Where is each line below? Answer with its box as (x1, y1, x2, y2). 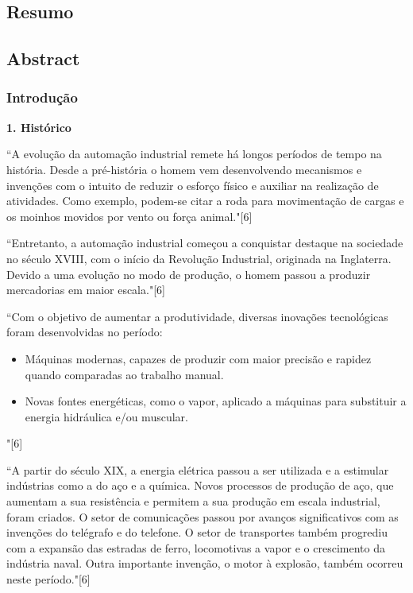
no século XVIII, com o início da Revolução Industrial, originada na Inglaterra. (6, 250, 392, 266)
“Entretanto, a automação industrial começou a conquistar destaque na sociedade (6, 234, 403, 251)
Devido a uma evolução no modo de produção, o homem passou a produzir (6, 265, 371, 282)
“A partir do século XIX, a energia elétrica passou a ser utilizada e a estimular (6, 461, 389, 478)
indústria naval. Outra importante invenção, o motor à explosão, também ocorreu (6, 555, 403, 572)
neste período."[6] (6, 571, 91, 587)
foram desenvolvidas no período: (6, 324, 163, 340)
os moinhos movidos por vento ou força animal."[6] (6, 207, 253, 224)
